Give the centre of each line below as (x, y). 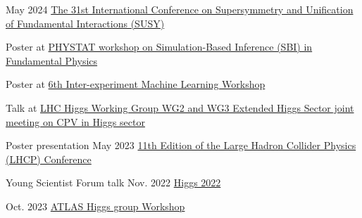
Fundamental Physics (52, 60)
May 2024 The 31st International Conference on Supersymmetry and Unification (180, 9)
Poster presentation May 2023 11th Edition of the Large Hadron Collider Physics (181, 145)
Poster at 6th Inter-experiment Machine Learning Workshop (136, 84)
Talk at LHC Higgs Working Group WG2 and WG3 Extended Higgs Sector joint (180, 107)
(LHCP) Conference (49, 159)
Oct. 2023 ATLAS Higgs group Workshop (95, 206)
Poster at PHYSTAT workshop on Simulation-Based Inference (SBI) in (159, 47)
